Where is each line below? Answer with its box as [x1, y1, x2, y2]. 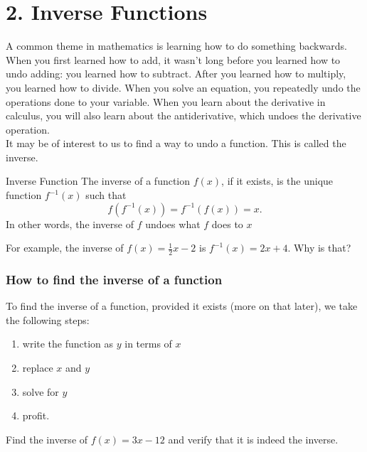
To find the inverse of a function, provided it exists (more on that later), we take [6, 298, 358, 313]
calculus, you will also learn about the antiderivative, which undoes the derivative [6, 108, 361, 123]
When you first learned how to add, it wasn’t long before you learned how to [6, 52, 341, 67]
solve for [22, 384, 59, 399]
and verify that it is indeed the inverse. [168, 431, 339, 446]
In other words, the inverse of [6, 216, 134, 231]
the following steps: [6, 312, 90, 327]
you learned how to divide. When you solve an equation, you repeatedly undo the [6, 80, 361, 95]
